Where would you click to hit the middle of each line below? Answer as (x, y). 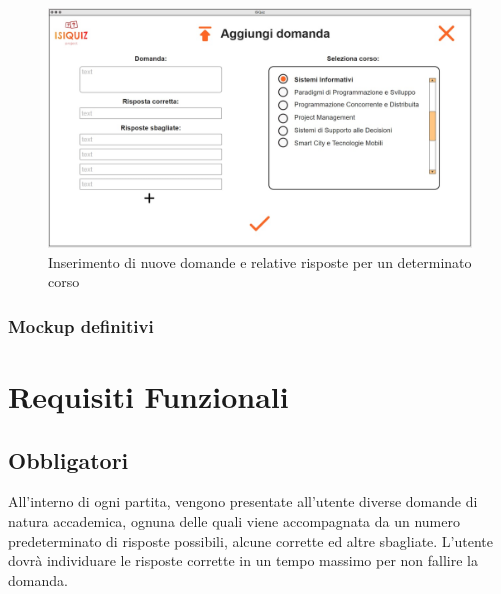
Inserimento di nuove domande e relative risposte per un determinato (260, 261)
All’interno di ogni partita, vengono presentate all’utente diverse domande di (243, 501)
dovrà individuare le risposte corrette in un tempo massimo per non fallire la (243, 560)
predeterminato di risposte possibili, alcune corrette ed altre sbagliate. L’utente (250, 540)
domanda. (38, 579)
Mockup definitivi (81, 325)
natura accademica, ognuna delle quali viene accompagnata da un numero (234, 520)
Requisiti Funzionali (148, 395)
